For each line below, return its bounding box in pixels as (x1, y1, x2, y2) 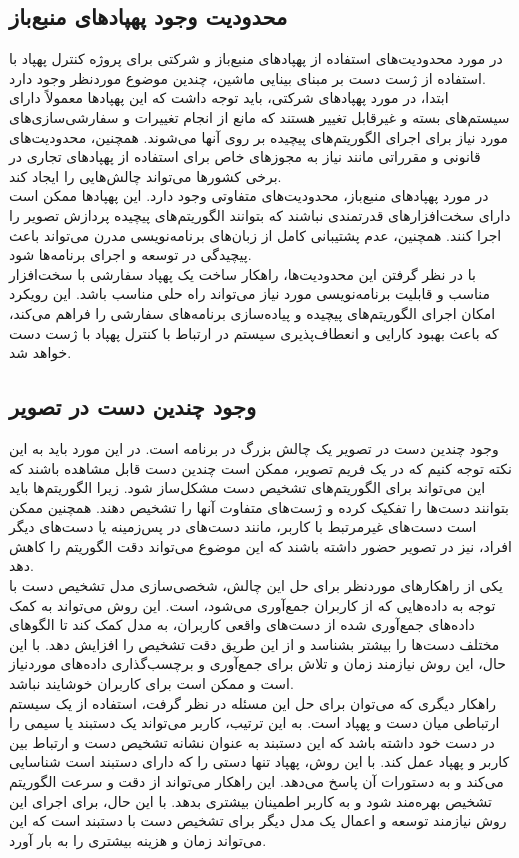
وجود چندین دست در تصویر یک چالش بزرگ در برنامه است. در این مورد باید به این (9, 437, 499, 458)
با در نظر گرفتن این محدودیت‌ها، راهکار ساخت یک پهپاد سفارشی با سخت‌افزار (9, 263, 476, 284)
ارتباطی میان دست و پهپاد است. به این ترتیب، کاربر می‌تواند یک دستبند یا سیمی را (9, 712, 500, 733)
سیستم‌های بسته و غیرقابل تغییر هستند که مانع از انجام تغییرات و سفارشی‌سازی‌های (9, 106, 510, 127)
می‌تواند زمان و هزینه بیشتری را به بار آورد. (9, 829, 267, 850)
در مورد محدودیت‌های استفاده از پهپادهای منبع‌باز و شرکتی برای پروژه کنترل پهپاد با (9, 48, 503, 69)
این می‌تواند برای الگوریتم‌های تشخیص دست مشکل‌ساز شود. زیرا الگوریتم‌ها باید (9, 477, 486, 498)
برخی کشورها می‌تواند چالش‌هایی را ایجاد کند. (9, 165, 282, 186)
